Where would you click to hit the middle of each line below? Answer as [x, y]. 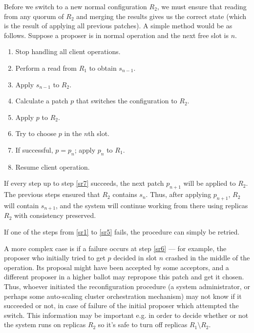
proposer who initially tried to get [55, 258]
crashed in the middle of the [208, 258]
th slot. [99, 133]
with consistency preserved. [55, 215]
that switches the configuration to [127, 101]
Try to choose [36, 133]
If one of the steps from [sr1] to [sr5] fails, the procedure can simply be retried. [122, 231]
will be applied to [210, 183]
